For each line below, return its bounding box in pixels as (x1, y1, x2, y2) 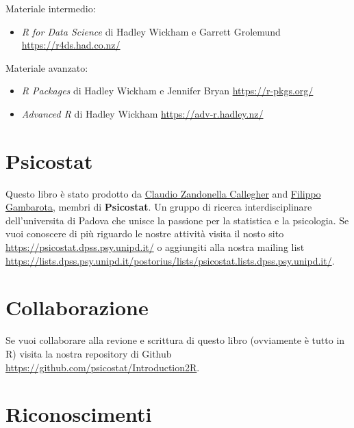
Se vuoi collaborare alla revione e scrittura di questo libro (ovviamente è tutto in (5, 333, 345, 347)
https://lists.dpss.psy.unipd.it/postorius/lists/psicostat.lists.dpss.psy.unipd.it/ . (5, 253, 335, 267)
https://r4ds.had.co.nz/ (21, 38, 121, 52)
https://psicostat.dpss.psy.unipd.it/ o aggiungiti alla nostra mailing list (5, 240, 305, 254)
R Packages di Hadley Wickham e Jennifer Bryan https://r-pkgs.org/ (21, 83, 314, 98)
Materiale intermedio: (5, 1, 96, 15)
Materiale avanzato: (5, 60, 88, 75)
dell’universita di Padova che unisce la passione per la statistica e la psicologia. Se (5, 213, 349, 227)
